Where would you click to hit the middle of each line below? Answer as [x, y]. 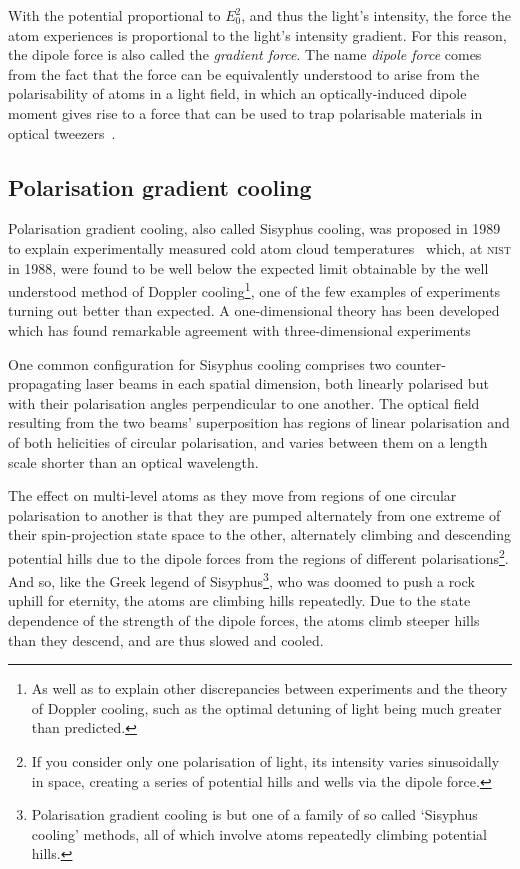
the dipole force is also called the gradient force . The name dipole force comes [245, 54]
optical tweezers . [62, 132]
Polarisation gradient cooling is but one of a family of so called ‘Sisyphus [254, 814]
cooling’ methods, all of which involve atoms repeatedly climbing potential [259, 833]
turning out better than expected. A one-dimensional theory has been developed [254, 310]
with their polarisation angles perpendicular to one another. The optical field [244, 402]
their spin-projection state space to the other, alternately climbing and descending [259, 534]
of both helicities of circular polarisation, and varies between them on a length [248, 441]
